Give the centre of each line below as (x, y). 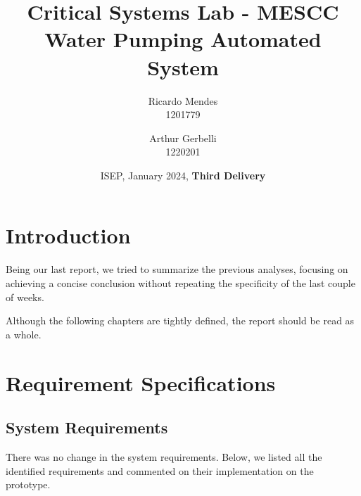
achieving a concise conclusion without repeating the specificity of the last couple (180, 283)
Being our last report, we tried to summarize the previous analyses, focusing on (177, 269)
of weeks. (25, 297)
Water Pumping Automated (183, 39)
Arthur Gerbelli (183, 138)
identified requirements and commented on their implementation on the (160, 470)
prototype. (28, 484)
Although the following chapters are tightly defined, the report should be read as (180, 320)
